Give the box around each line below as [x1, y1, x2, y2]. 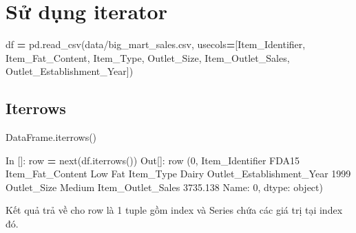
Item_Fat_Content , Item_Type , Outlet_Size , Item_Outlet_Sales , [6, 50, 290, 65]
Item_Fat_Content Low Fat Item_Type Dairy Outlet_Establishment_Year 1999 [6, 166, 351, 181]
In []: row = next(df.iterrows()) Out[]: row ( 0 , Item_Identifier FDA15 [6, 153, 300, 167]
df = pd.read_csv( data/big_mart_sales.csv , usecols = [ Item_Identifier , [6, 37, 306, 52]
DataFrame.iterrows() [6, 130, 97, 144]
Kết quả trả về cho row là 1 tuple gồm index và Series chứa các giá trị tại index [6, 203, 343, 217]
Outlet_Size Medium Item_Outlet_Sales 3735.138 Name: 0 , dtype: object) [6, 179, 323, 194]
